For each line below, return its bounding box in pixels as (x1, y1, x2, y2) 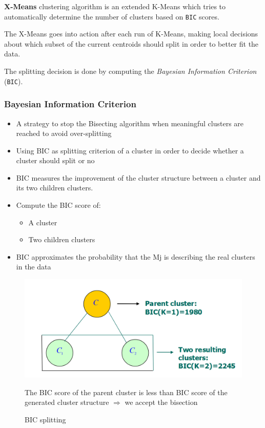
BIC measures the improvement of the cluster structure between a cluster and (16, 172, 261, 183)
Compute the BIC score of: (16, 200, 101, 210)
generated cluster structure (25, 397, 109, 407)
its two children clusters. (16, 182, 93, 193)
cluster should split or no (16, 155, 95, 166)
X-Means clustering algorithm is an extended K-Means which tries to (4, 1, 226, 11)
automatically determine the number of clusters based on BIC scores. (4, 11, 219, 22)
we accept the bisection (125, 397, 198, 407)
